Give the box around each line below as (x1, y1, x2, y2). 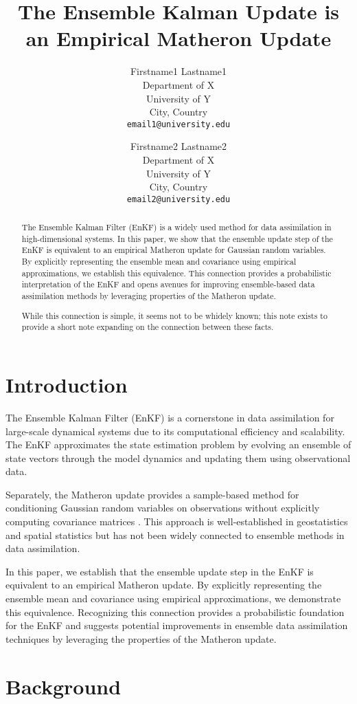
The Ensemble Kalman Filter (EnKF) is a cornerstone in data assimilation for (5, 410, 334, 424)
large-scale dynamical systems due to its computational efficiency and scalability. (5, 423, 345, 438)
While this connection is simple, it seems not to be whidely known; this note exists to (21, 309, 327, 321)
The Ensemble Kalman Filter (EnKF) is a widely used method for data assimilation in (21, 221, 332, 233)
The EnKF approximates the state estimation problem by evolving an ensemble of (5, 437, 352, 452)
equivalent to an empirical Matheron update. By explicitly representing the (5, 577, 322, 592)
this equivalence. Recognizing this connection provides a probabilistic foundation (5, 604, 345, 619)
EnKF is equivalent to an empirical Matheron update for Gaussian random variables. (21, 244, 326, 256)
